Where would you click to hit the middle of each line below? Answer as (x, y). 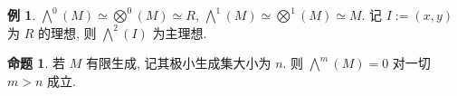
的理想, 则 (67, 32)
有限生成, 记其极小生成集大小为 (178, 63)
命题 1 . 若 (36, 63)
